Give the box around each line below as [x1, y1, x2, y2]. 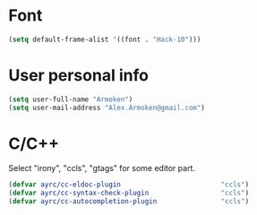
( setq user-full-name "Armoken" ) [8, 95, 133, 104]
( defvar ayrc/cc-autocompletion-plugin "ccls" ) [8, 197, 250, 206]
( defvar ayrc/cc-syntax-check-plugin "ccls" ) [8, 189, 250, 198]
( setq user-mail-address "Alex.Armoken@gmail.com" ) [8, 103, 205, 112]
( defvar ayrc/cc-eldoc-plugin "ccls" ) [8, 180, 250, 189]
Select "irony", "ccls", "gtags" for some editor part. [8, 163, 196, 174]
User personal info [8, 65, 150, 85]
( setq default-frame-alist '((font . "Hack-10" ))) [8, 35, 201, 44]
